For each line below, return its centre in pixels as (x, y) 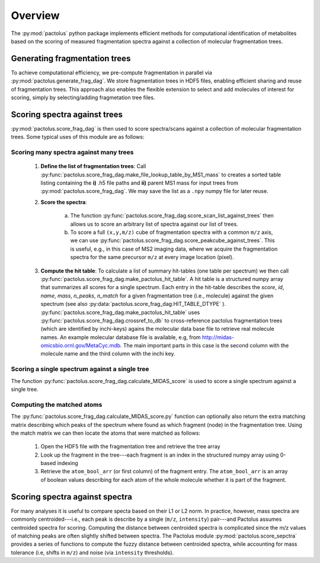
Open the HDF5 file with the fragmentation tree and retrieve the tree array (130, 447)
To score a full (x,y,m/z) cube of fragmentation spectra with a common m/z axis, (172, 232)
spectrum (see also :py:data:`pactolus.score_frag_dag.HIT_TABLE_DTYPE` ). (133, 304)
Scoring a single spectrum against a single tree (80, 369)
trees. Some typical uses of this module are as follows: (78, 137)
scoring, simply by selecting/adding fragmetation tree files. (83, 97)
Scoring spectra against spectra (72, 497)
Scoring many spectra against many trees (72, 153)
